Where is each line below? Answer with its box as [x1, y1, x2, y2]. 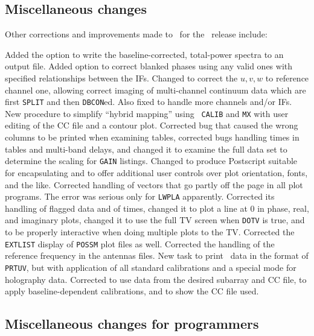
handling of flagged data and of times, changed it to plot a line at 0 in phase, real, [5, 201, 309, 214]
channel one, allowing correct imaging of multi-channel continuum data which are [5, 83, 306, 96]
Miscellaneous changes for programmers [5, 314, 259, 333]
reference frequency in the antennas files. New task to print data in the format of [5, 249, 309, 262]
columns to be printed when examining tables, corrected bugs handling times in [5, 131, 300, 144]
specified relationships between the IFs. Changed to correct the [5, 71, 238, 84]
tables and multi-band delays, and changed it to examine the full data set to [5, 142, 287, 155]
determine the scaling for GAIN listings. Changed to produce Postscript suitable [5, 154, 298, 167]
